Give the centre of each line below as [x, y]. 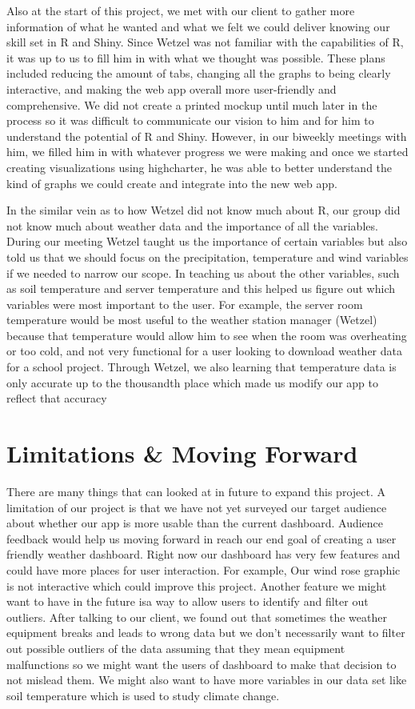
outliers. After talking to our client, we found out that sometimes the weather [197, 617]
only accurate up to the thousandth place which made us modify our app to [192, 382]
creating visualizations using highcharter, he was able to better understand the [200, 167]
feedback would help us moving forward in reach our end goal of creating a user [202, 538]
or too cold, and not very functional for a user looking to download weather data [204, 351]
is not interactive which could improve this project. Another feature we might [197, 585]
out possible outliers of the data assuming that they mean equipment [176, 648]
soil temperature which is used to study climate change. [143, 695]
